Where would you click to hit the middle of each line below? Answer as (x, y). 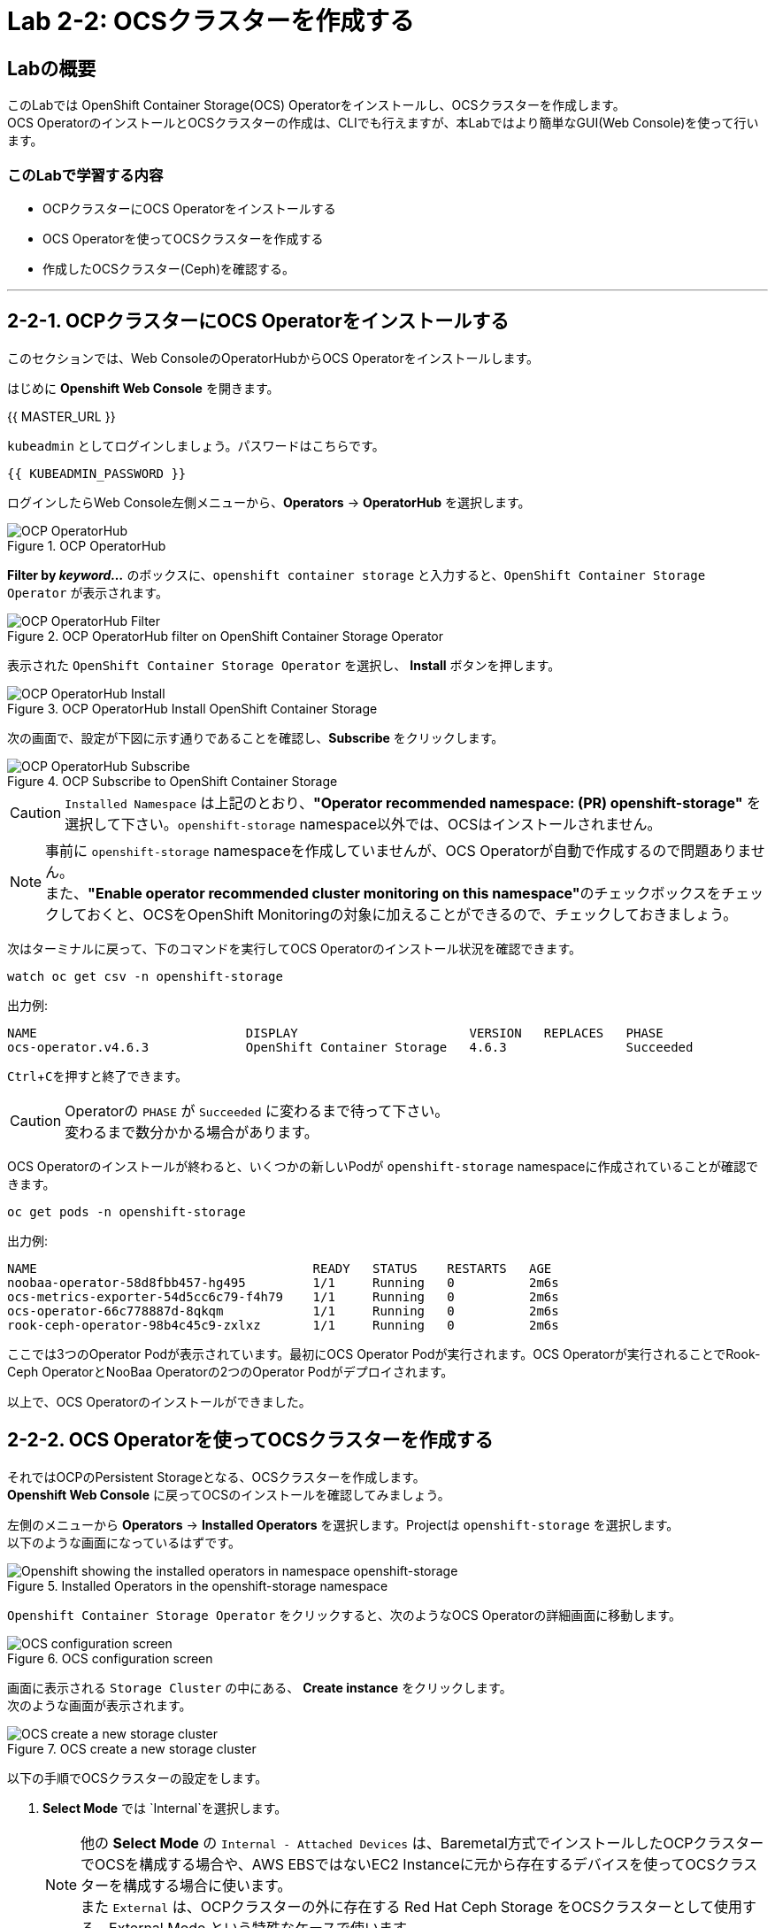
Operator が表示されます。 (88, 592)
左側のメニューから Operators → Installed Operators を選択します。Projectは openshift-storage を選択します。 (343, 1524)
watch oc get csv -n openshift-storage (145, 976)
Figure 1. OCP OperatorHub (87, 545)
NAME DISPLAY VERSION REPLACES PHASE (335, 1033)
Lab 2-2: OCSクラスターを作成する (211, 21)
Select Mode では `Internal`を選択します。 (165, 1808)
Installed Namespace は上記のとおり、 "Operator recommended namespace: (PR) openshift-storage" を (413, 802)
